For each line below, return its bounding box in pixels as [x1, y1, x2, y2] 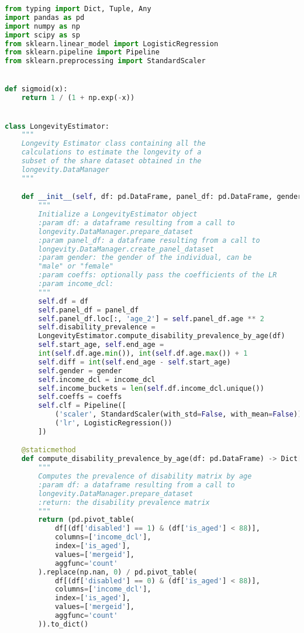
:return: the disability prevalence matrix [38, 498, 210, 507]
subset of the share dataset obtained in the [21, 157, 202, 165]
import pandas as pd [5, 13, 85, 22]
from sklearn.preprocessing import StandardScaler [5, 57, 206, 66]
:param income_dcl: [38, 280, 114, 288]
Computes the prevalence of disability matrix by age [38, 472, 252, 481]
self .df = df [38, 297, 89, 305]
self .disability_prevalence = [38, 323, 156, 332]
